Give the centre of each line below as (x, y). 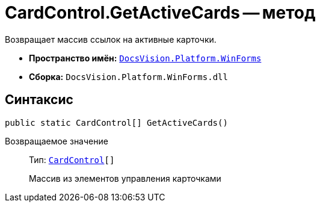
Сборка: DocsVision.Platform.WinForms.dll (128, 76)
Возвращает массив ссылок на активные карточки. (111, 39)
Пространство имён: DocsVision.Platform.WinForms (145, 58)
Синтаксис (39, 100)
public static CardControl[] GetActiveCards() (116, 122)
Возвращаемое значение (57, 141)
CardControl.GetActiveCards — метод (160, 13)
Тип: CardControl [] (72, 159)
